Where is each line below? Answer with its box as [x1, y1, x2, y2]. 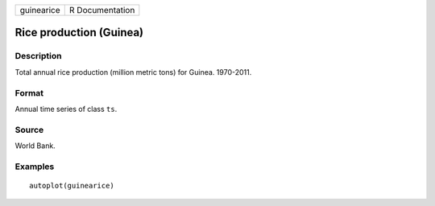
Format [14, 87, 44, 98]
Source [14, 124, 44, 135]
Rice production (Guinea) [14, 26, 144, 39]
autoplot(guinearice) [29, 181, 114, 190]
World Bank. [14, 141, 56, 150]
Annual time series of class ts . [14, 104, 118, 113]
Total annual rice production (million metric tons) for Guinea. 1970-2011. [14, 67, 252, 76]
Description [14, 51, 62, 62]
